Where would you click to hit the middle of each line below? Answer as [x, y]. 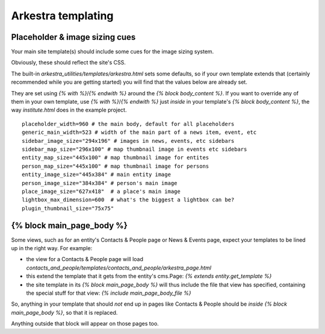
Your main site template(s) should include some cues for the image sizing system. [113, 52]
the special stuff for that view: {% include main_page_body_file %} [109, 293]
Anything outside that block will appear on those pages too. [85, 324]
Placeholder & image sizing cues [73, 37]
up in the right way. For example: [52, 248]
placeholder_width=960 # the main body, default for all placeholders [128, 124]
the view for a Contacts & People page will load [85, 259]
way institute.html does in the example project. [69, 110]
